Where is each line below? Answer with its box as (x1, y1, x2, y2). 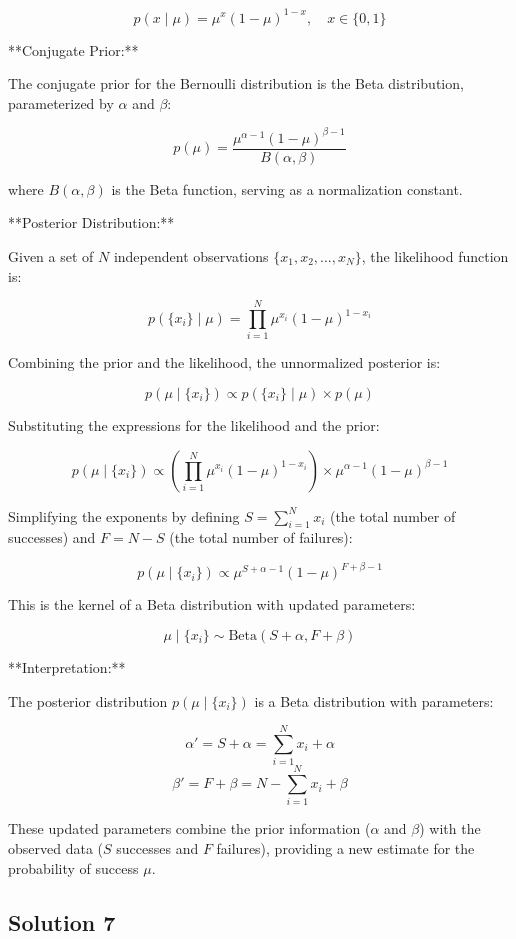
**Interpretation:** (8, 657, 126, 678)
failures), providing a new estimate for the (216, 838, 475, 859)
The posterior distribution (8, 690, 168, 711)
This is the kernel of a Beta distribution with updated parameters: (8, 594, 416, 615)
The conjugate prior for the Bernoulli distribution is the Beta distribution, (8, 73, 464, 94)
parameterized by (8, 92, 114, 113)
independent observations (113, 246, 269, 267)
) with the (419, 818, 481, 839)
